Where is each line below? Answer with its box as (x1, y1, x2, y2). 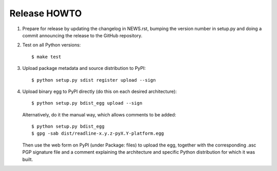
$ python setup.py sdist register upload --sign (31, 77, 156, 83)
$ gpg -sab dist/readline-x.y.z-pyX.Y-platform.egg (31, 131, 164, 136)
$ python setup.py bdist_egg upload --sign (31, 100, 143, 106)
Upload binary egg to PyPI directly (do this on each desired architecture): (22, 88, 177, 94)
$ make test (31, 54, 62, 60)
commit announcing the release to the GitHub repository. (22, 32, 143, 38)
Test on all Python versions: (22, 42, 81, 48)
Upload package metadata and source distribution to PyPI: (22, 65, 146, 71)
